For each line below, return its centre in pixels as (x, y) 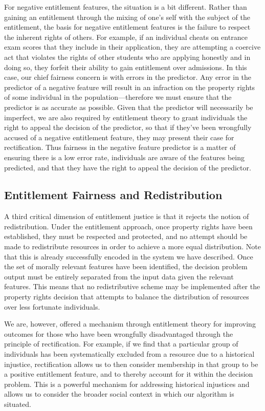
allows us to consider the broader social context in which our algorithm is (119, 394)
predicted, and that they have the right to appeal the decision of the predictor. (128, 167)
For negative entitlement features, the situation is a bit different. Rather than (126, 7)
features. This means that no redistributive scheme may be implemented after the (132, 286)
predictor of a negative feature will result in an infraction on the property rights (130, 87)
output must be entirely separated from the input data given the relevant (119, 276)
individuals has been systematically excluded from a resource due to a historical (129, 354)
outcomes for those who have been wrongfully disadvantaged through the (119, 333)
